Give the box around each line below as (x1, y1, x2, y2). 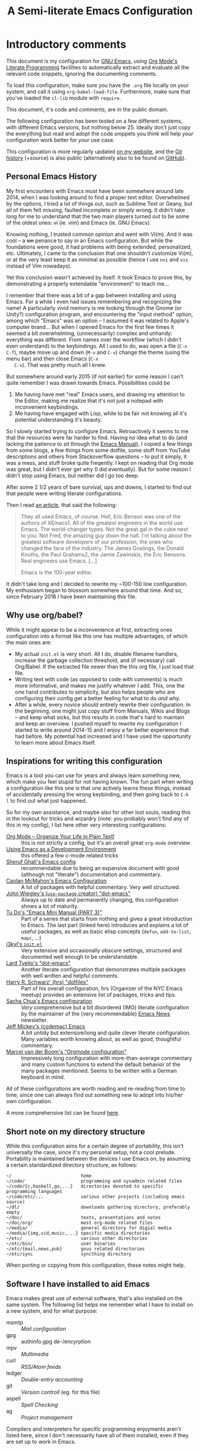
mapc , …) (21, 934, 42, 942)
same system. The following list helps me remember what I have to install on (6, 1301, 193, 1308)
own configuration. (6, 1098, 52, 1105)
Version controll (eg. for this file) (21, 1388, 100, 1396)
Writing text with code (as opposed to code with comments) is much (14, 675, 183, 683)
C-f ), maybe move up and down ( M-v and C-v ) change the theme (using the (6, 349, 190, 356)
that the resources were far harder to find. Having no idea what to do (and (6, 434, 187, 441)
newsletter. (21, 1017, 49, 1024)
